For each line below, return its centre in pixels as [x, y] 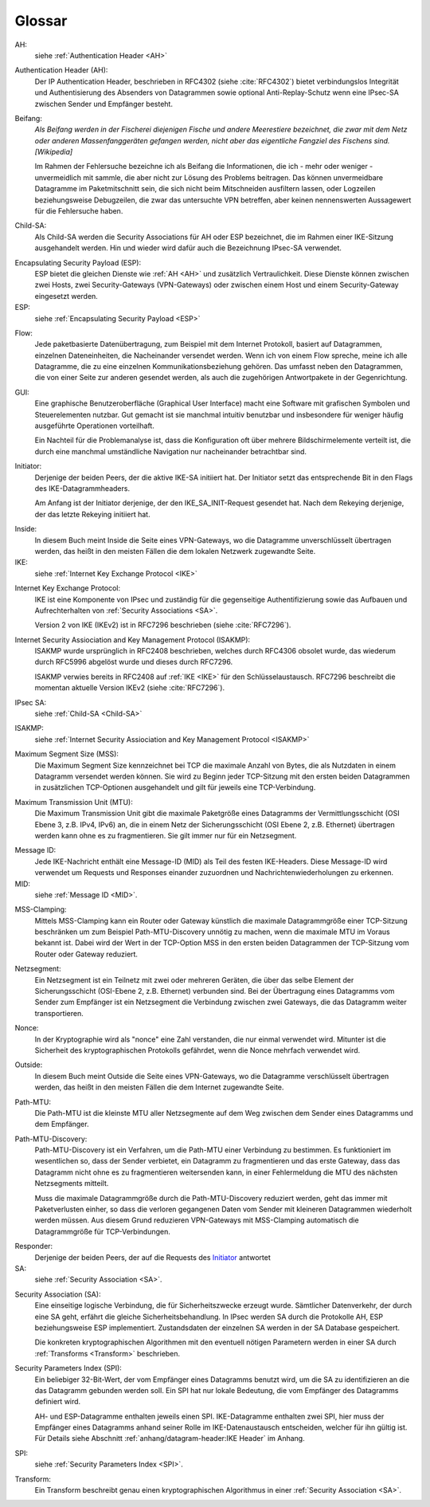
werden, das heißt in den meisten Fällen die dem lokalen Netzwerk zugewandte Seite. [175, 551]
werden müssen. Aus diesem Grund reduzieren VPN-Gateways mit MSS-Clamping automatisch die [197, 1220]
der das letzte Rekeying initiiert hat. [92, 514]
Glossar [41, 21]
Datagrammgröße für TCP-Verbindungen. [103, 1231]
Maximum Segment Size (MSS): [67, 754]
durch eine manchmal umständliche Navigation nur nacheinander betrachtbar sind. [170, 451]
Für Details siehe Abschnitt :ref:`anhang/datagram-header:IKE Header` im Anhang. [170, 1438]
